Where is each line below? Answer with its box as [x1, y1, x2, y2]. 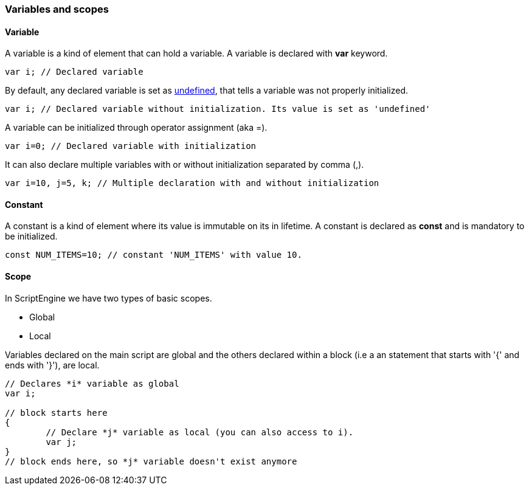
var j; [46, 437, 77, 447]
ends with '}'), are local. [5, 359, 100, 370]
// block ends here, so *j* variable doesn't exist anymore [5, 456, 297, 466]
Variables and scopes [5, 3, 109, 15]
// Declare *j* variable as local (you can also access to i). [46, 427, 354, 437]
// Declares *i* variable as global [5, 378, 179, 388]
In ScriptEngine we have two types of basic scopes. [5, 292, 212, 303]
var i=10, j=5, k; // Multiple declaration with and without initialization [5, 178, 379, 188]
